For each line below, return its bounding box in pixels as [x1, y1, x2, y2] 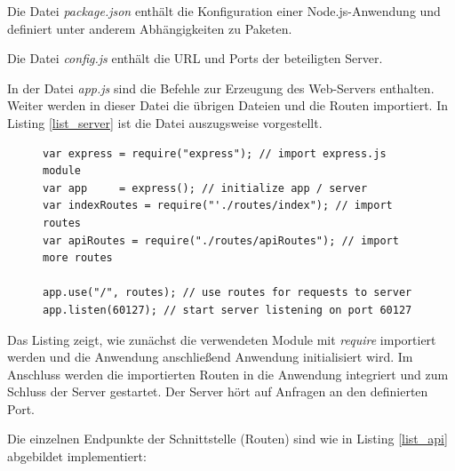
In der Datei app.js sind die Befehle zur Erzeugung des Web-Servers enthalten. [7, 78, 435, 97]
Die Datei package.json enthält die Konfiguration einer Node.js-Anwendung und [7, 2, 441, 20]
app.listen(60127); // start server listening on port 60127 [43, 303, 412, 316]
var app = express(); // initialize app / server [43, 181, 368, 195]
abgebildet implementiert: [7, 447, 147, 466]
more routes [43, 251, 113, 265]
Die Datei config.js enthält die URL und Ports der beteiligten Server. [7, 49, 383, 68]
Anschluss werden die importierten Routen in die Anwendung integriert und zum [7, 364, 449, 383]
